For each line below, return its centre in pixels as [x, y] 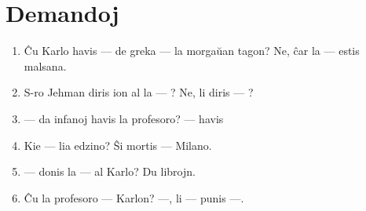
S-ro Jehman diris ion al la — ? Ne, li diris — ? [139, 92]
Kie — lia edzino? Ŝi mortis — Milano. [118, 145]
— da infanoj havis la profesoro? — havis [124, 118]
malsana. [45, 65]
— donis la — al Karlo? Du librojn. [110, 171]
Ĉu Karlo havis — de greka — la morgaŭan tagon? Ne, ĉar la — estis [192, 51]
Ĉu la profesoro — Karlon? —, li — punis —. [134, 197]
